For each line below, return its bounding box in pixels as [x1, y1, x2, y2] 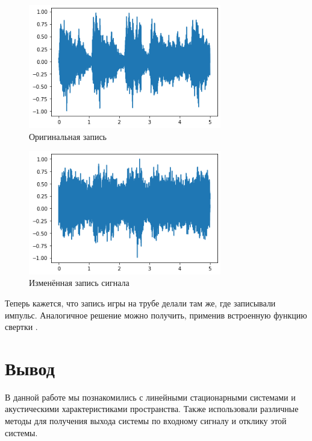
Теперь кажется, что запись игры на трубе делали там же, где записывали [5, 296, 276, 309]
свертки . [5, 320, 38, 333]
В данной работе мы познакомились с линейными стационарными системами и [5, 390, 296, 403]
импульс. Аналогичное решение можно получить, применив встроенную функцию [5, 308, 307, 321]
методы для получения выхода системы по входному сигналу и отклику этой [5, 414, 287, 427]
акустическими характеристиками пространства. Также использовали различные [5, 402, 299, 415]
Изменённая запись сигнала [29, 276, 129, 289]
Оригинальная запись [29, 130, 107, 142]
